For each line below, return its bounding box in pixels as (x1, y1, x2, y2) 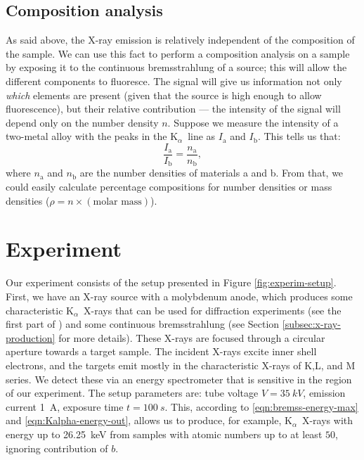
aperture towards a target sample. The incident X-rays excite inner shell (6, 344, 317, 359)
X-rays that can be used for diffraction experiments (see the (84, 302, 342, 317)
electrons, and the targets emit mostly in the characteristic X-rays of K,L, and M (6, 357, 356, 372)
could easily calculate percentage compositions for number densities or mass (6, 179, 332, 194)
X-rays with (301, 413, 353, 428)
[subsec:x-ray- (282, 317, 341, 331)
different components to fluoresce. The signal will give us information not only (6, 73, 342, 88)
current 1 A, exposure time (6, 399, 124, 414)
